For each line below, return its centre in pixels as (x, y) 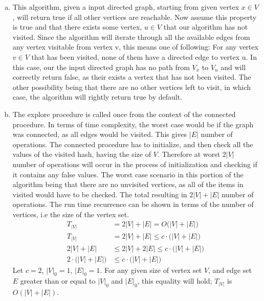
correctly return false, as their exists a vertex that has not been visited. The (132, 77)
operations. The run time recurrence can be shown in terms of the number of (133, 204)
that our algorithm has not (206, 27)
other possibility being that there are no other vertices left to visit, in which (132, 87)
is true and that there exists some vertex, (77, 27)
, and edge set (230, 270)
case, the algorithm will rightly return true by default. (97, 97)
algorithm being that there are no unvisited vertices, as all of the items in (128, 184)
